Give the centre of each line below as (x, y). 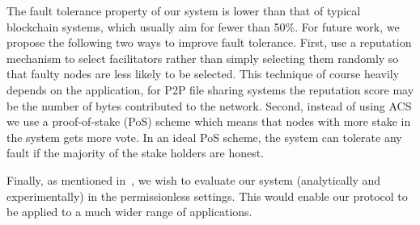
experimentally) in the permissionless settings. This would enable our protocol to (207, 196)
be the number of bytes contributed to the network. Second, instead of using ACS (209, 105)
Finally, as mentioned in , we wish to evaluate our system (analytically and (194, 179)
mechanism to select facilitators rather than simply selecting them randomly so (203, 58)
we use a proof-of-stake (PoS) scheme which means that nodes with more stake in (209, 121)
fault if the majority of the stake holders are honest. (136, 153)
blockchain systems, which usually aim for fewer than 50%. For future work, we (203, 26)
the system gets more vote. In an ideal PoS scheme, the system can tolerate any (204, 137)
